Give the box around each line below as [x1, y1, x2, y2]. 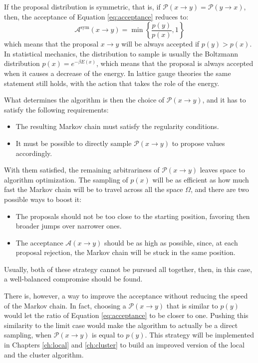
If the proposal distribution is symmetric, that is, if [4, 1, 161, 11]
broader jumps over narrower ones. [15, 220, 122, 231]
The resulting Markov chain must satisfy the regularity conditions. [15, 121, 219, 131]
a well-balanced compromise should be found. [4, 273, 143, 284]
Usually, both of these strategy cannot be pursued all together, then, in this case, [4, 263, 253, 274]
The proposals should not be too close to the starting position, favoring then [15, 210, 250, 221]
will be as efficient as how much [152, 174, 249, 184]
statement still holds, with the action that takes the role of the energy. [4, 77, 220, 88]
